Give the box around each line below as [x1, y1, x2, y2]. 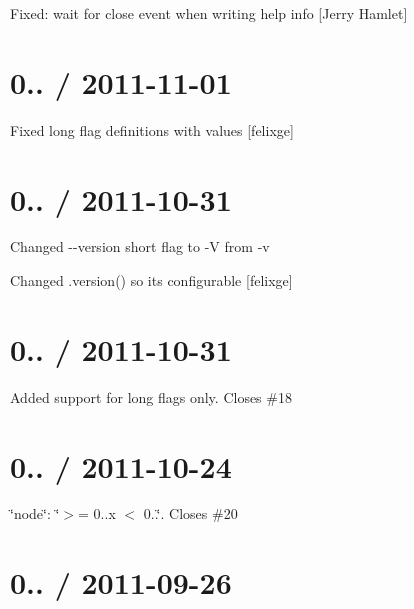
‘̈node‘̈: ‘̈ [10, 503, 60, 524]
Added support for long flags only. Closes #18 [10, 386, 292, 407]
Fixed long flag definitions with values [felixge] [10, 119, 294, 140]
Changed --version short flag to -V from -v [10, 236, 270, 257]
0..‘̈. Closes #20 [143, 503, 238, 524]
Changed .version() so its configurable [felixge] [10, 270, 293, 291]
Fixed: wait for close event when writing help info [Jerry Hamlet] [10, 3, 408, 23]
